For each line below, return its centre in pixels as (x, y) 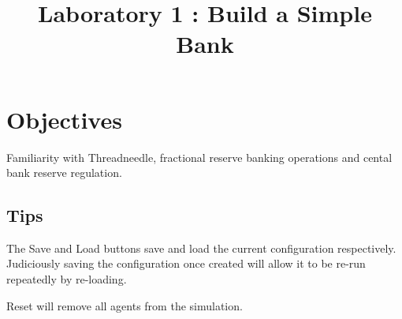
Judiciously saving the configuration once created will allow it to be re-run (186, 263)
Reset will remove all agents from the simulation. (125, 305)
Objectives (64, 119)
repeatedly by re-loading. (67, 279)
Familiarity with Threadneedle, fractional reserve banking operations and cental (199, 157)
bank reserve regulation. (64, 173)
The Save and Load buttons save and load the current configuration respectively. (201, 248)
